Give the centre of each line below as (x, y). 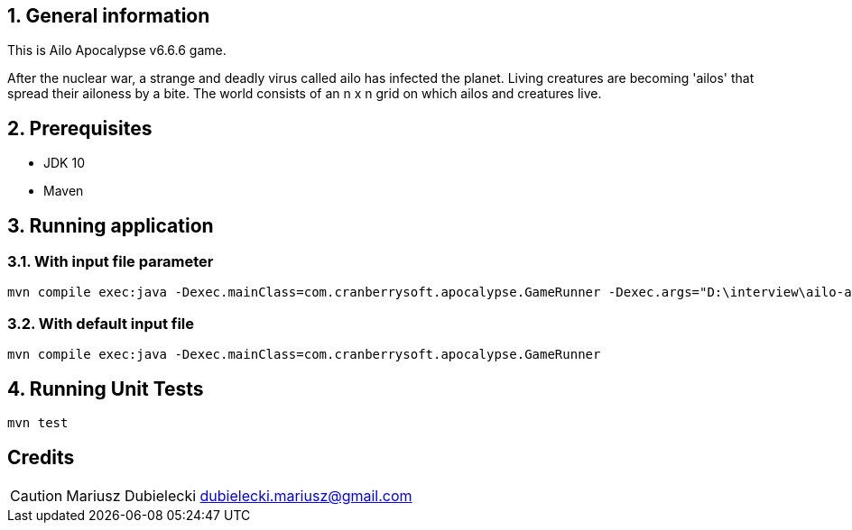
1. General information (109, 16)
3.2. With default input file (101, 323)
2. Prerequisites (80, 128)
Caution (37, 495)
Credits (41, 457)
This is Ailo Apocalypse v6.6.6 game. (117, 50)
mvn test (38, 423)
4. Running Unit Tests (106, 388)
